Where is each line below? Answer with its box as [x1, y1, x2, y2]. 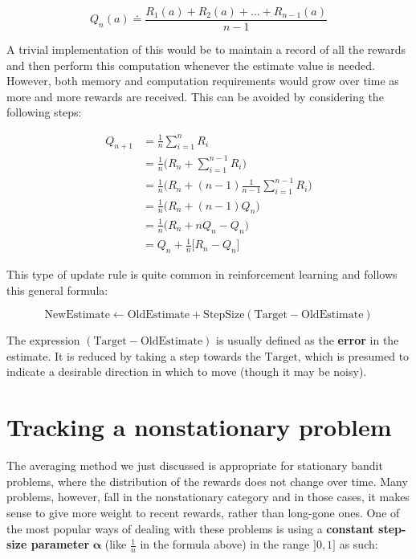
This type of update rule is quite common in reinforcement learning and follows [6, 266, 398, 283]
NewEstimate [44, 309, 110, 321]
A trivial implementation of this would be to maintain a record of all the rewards [6, 41, 406, 58]
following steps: [6, 104, 82, 120]
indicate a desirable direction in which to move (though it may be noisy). [6, 363, 367, 380]
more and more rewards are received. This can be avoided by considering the [6, 88, 384, 104]
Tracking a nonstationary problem [6, 410, 392, 443]
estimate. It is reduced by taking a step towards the [6, 347, 261, 364]
